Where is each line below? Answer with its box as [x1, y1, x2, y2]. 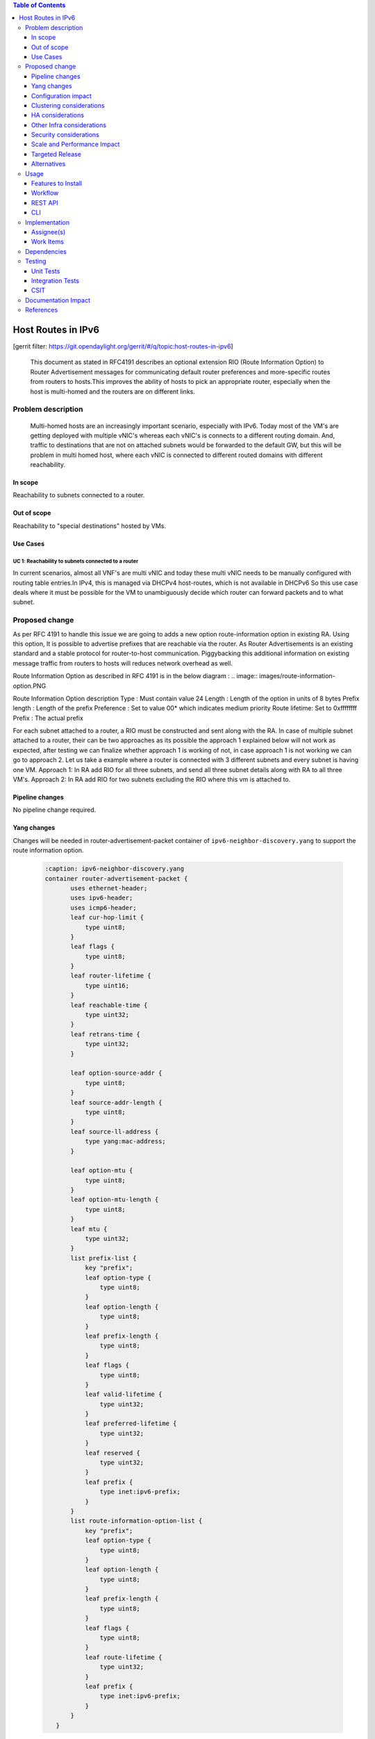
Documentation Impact [25, 296, 90, 304]
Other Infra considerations [31, 120, 107, 129]
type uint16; [85, 981, 130, 989]
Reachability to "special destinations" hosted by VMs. [12, 522, 167, 530]
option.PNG [12, 682, 47, 690]
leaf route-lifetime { [85, 1653, 162, 1661]
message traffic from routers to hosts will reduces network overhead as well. [12, 659, 233, 667]
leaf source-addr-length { [70, 1098, 162, 1106]
